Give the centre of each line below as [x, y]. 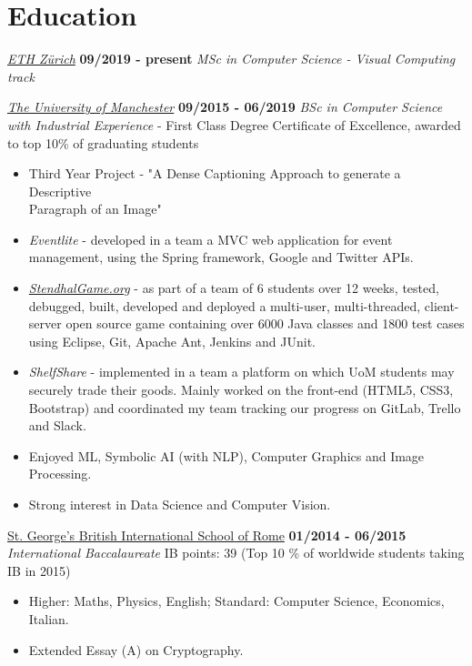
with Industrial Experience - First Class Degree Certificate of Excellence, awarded [234, 124]
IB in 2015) [39, 570]
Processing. [60, 474]
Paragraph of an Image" [95, 209]
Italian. [49, 618]
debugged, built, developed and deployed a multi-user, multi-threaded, [225, 305]
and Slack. [57, 425]
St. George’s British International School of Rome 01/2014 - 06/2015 [207, 535]
